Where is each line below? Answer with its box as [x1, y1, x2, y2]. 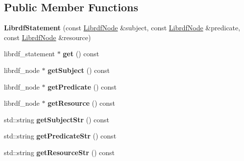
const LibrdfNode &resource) [4, 32, 91, 42]
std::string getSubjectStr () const [4, 114, 110, 124]
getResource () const [48, 98, 115, 108]
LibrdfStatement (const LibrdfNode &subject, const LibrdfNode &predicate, [4, 23, 241, 33]
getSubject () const [48, 65, 110, 75]
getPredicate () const [48, 81, 117, 92]
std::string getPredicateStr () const [4, 131, 117, 141]
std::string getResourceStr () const [4, 147, 115, 157]
